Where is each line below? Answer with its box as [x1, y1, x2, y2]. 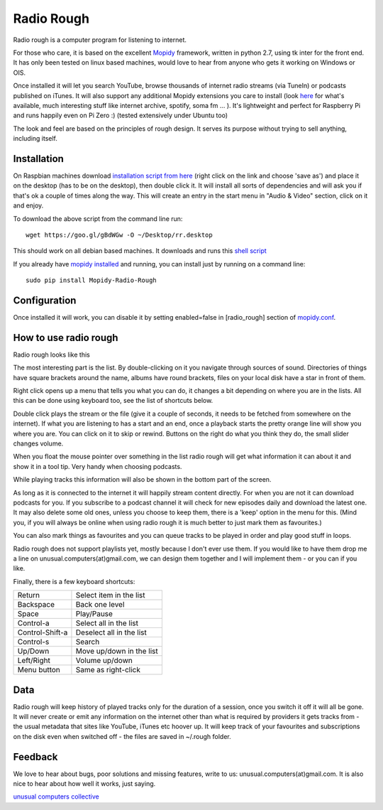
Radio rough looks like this [13, 350, 90, 359]
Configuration [13, 294, 77, 306]
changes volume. [13, 439, 64, 448]
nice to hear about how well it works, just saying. [13, 779, 156, 788]
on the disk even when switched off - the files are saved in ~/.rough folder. [13, 732, 231, 740]
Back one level [75, 600, 125, 610]
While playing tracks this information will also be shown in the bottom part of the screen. [13, 475, 272, 484]
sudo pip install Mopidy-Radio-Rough [26, 276, 157, 284]
